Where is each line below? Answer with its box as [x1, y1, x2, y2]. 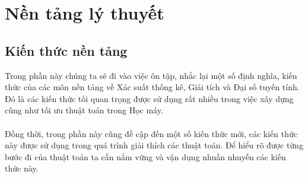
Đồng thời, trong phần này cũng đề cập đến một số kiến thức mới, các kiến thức [5, 127, 298, 139]
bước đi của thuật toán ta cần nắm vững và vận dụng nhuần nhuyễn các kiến [5, 150, 286, 163]
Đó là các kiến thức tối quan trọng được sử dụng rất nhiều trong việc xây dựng [5, 92, 294, 104]
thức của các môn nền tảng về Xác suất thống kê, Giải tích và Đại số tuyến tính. [5, 81, 300, 93]
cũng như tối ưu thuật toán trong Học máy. [5, 104, 163, 116]
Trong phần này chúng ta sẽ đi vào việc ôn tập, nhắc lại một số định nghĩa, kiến [5, 69, 297, 81]
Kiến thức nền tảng [5, 41, 128, 59]
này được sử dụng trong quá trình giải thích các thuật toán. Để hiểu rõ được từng [5, 139, 303, 151]
